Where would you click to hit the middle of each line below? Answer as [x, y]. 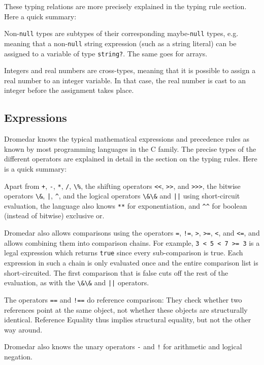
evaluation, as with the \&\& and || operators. [77, 283]
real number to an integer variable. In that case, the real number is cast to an [125, 80]
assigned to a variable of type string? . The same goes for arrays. [106, 53]
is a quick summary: [36, 168]
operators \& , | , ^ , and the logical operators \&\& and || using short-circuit [122, 196]
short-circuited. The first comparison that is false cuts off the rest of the [116, 272]
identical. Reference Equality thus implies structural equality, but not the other [128, 320]
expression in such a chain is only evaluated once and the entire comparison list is [131, 263]
